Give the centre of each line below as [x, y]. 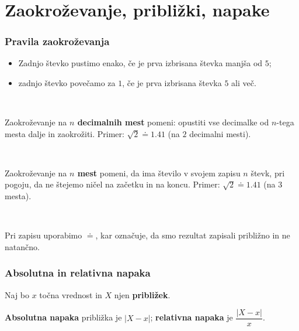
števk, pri [268, 173]
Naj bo [17, 294]
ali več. [244, 82]
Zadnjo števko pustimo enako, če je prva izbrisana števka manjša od [140, 63]
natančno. [22, 246]
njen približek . [142, 294]
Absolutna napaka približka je [63, 317]
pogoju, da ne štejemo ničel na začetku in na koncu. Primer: [112, 184]
